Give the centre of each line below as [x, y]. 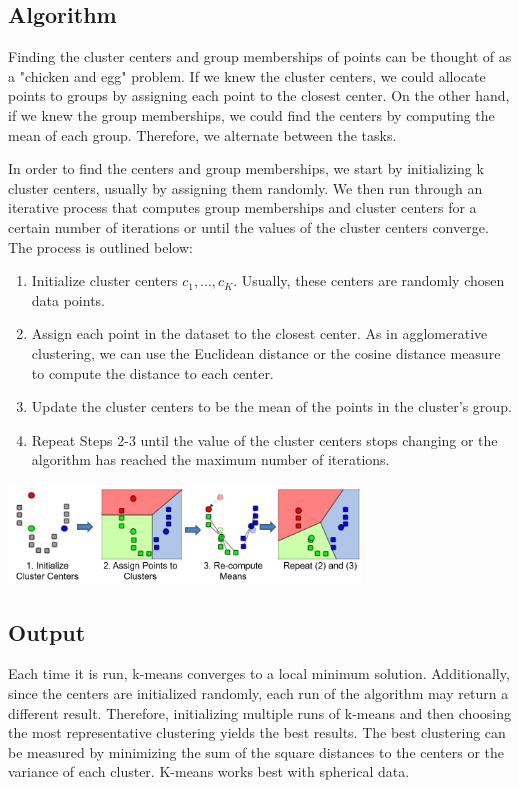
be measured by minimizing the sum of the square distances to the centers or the [256, 751]
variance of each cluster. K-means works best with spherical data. [209, 771]
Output [47, 631]
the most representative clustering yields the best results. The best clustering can [257, 732]
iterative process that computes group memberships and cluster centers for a [242, 207]
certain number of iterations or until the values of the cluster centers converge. [248, 226]
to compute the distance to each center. [152, 372]
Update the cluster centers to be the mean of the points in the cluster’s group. [271, 406]
